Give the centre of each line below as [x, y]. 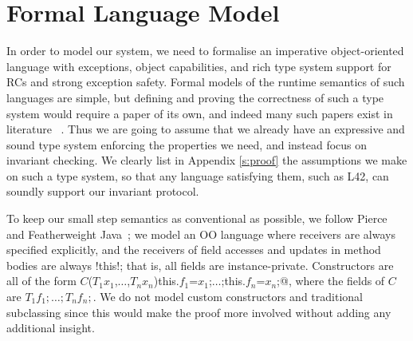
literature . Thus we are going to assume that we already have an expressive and [206, 129]
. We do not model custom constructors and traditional [228, 297]
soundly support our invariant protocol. [103, 191]
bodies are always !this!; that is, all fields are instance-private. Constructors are [200, 265]
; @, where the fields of [331, 281]
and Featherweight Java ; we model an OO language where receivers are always [201, 234]
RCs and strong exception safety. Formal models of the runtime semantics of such [206, 82]
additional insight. [51, 328]
